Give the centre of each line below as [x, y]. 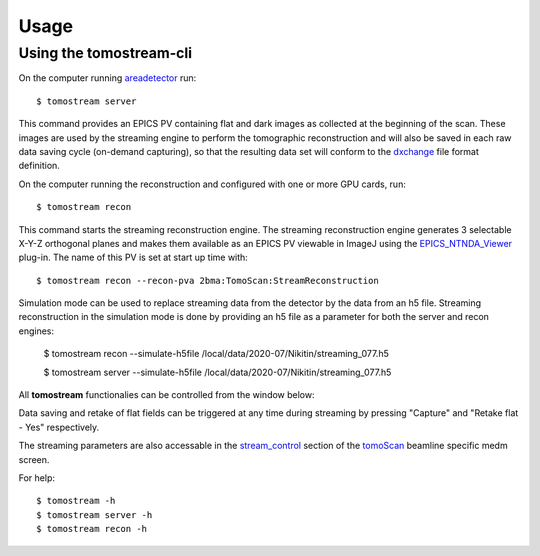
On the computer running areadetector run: [107, 78]
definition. [39, 166]
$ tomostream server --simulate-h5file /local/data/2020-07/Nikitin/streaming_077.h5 [217, 372]
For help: [36, 477]
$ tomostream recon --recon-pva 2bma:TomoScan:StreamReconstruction [207, 280]
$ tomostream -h [76, 501]
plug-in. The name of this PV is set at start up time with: [133, 257]
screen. [34, 459]
